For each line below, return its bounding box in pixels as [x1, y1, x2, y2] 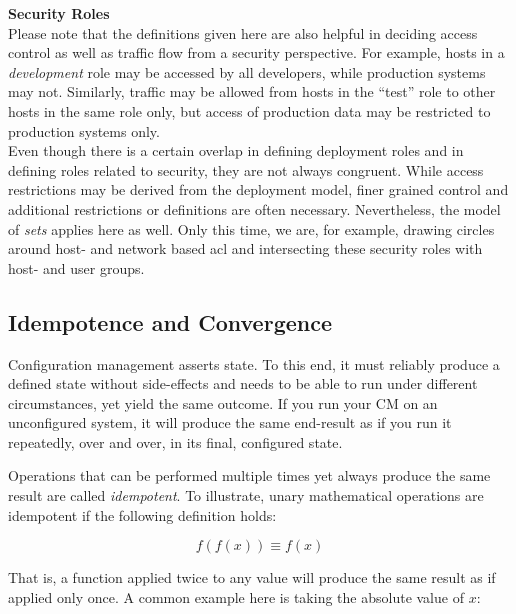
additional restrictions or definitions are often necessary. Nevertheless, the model [8, 198, 501, 219]
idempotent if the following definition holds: [8, 504, 277, 525]
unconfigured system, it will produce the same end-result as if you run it [8, 412, 452, 433]
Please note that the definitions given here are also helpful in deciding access [8, 22, 478, 43]
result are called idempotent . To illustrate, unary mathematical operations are [8, 485, 484, 506]
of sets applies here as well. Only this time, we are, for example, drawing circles [8, 218, 495, 239]
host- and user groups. [8, 257, 145, 278]
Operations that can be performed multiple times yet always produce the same [8, 465, 491, 486]
